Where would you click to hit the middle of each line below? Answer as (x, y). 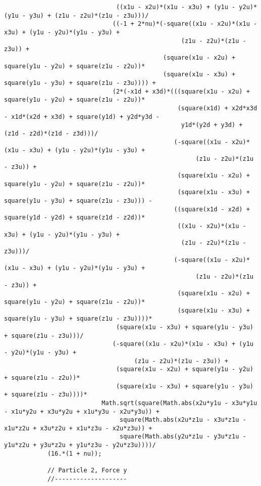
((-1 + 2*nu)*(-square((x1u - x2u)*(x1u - (185, 24)
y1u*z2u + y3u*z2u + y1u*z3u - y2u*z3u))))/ (80, 445)
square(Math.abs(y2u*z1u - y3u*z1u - (183, 437)
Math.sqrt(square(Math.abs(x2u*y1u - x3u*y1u (179, 403)
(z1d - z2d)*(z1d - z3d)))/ (51, 133)
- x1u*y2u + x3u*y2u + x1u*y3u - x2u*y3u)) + (82, 411)
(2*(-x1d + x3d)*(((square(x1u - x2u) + (181, 91)
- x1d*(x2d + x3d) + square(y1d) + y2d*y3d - (82, 117)
